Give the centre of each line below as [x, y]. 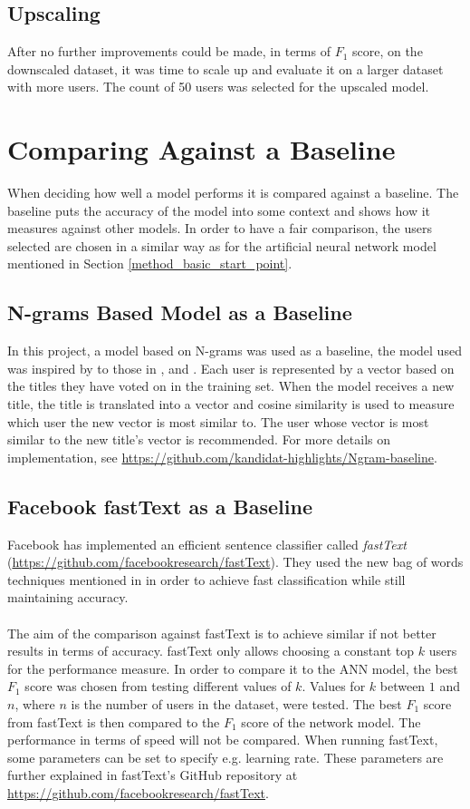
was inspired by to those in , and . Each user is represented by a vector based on [231, 368]
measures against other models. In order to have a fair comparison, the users [220, 228]
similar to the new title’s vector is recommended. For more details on [199, 439]
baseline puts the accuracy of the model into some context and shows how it [219, 210]
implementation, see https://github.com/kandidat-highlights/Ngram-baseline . [222, 457]
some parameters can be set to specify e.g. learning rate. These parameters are [225, 757]
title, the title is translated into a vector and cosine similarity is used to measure [231, 404]
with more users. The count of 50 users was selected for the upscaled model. [218, 87]
